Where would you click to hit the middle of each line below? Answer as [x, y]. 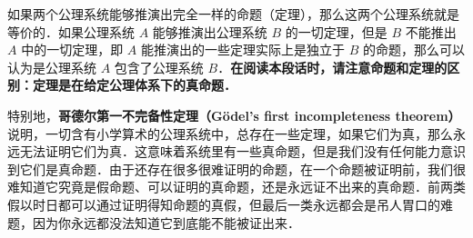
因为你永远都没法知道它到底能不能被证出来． [166, 222]
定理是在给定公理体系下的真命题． [134, 85]
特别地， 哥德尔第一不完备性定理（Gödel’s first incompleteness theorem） [234, 115]
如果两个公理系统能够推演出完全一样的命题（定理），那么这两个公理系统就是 [233, 14]
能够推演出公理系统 [210, 31]
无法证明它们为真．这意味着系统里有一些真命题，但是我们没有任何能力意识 [242, 151]
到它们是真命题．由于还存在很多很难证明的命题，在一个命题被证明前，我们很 [236, 169]
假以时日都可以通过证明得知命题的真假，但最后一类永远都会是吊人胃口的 [224, 204]
